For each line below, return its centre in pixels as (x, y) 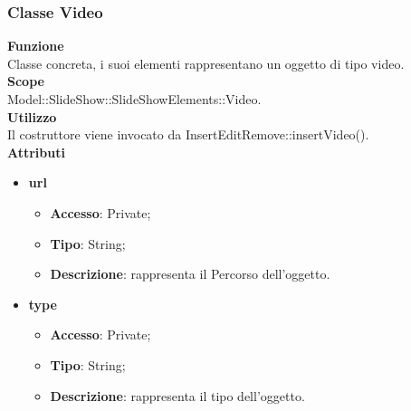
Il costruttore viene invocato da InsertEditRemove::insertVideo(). (188, 134)
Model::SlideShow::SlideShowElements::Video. (134, 99)
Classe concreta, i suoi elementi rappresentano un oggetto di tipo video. (206, 63)
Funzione (36, 46)
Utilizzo (32, 116)
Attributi (36, 152)
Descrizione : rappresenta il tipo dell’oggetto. (177, 395)
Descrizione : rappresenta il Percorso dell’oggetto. (190, 274)
